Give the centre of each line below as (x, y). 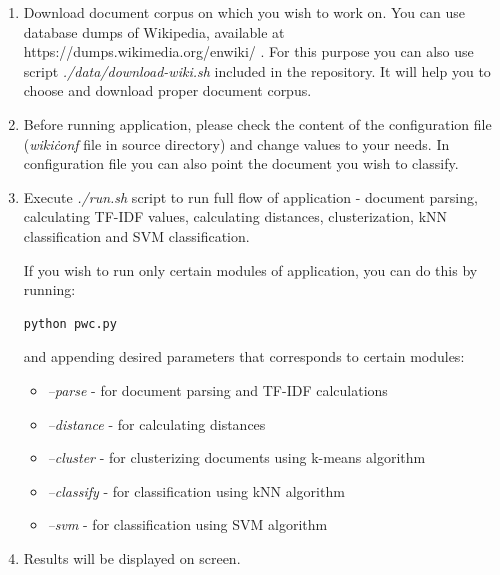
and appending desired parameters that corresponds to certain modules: (244, 356)
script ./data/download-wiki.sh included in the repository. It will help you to (257, 70)
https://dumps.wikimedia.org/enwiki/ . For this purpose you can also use (248, 51)
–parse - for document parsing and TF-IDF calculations (217, 389)
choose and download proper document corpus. (167, 90)
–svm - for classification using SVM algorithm (187, 524)
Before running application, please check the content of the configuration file (257, 123)
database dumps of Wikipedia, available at (154, 31)
